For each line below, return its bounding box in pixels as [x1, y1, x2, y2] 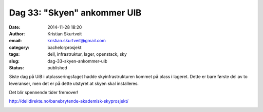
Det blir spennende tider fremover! [9, 90, 78, 96]
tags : [9, 51, 20, 57]
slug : [9, 58, 19, 64]
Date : [9, 24, 20, 30]
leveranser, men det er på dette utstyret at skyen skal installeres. [9, 80, 139, 86]
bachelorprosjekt [47, 44, 82, 50]
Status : [9, 64, 24, 70]
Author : [9, 31, 25, 36]
